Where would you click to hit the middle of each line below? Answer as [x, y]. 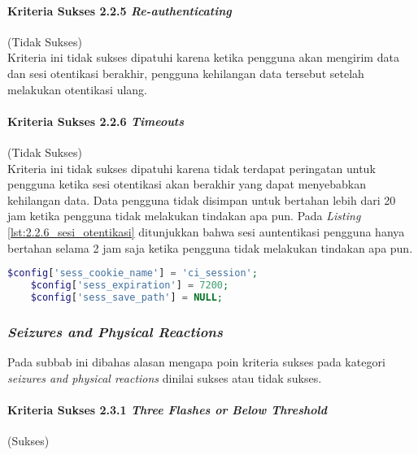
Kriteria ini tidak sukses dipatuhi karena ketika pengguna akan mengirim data [203, 57]
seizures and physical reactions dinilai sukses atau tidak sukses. [165, 377]
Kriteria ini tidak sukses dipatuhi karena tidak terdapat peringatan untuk [192, 168]
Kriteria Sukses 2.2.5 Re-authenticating [120, 10]
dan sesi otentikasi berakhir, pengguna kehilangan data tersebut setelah [186, 73]
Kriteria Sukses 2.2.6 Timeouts [96, 121]
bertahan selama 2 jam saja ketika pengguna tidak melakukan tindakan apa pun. [210, 247]
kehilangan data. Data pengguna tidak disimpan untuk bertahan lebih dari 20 [202, 199]
